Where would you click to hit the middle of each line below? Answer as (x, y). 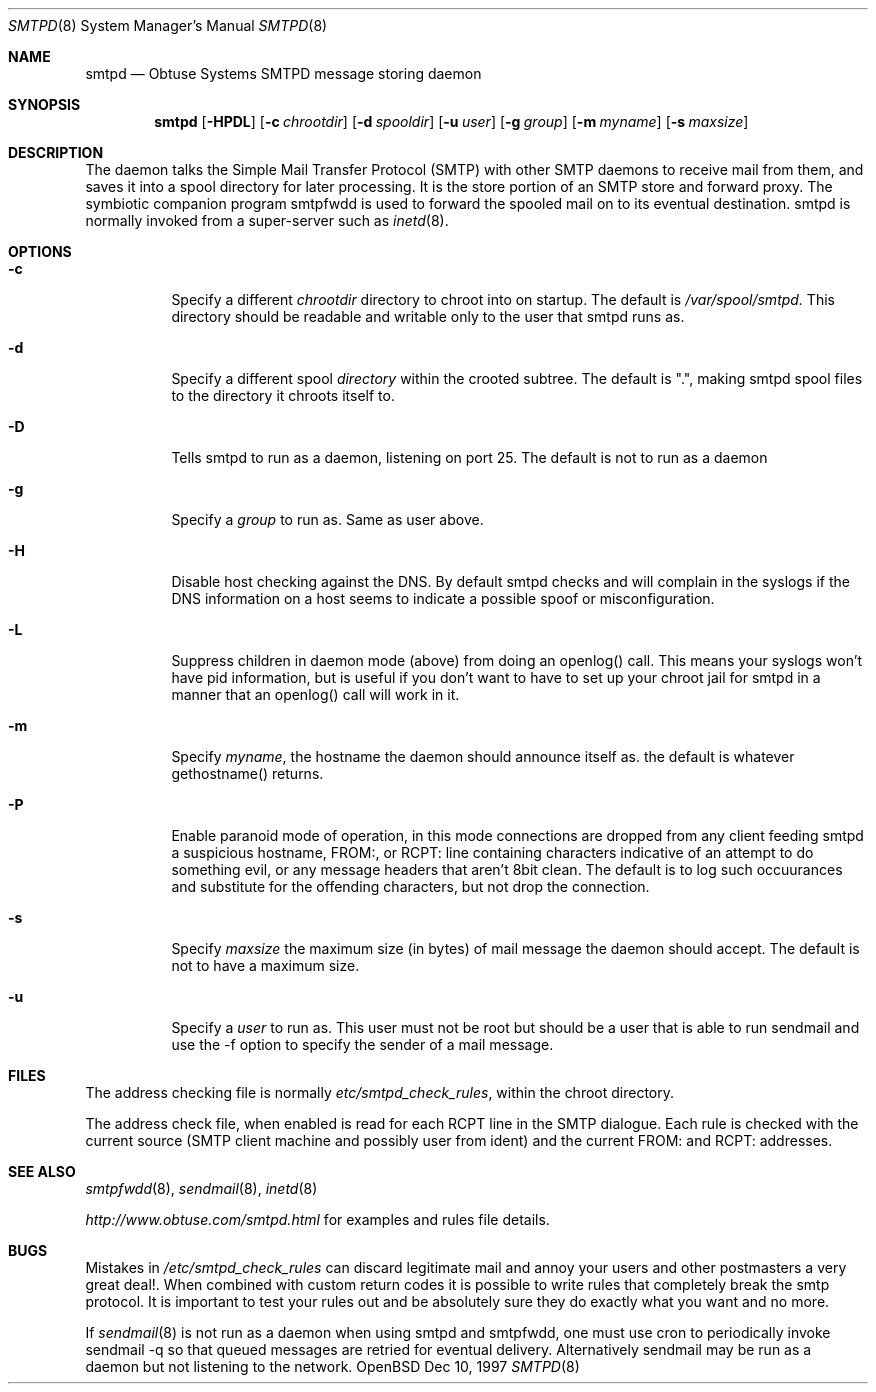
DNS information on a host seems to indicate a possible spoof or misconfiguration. (443, 598)
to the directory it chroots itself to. (283, 395)
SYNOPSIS (44, 104)
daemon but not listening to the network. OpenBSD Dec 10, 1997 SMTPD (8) (332, 1366)
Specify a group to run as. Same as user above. (327, 519)
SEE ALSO (42, 1171)
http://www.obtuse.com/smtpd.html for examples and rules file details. (317, 1219)
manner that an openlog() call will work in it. (315, 694)
